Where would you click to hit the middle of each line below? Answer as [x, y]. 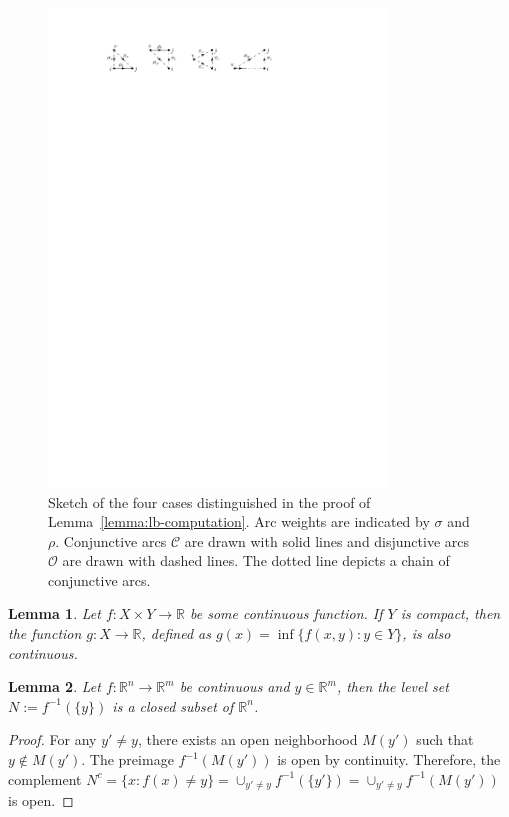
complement [45, 778]
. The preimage [127, 759]
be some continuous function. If [286, 613]
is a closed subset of [173, 705]
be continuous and [234, 686]
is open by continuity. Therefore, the [389, 759]
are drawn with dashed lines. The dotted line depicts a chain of [256, 560]
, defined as [176, 633]
